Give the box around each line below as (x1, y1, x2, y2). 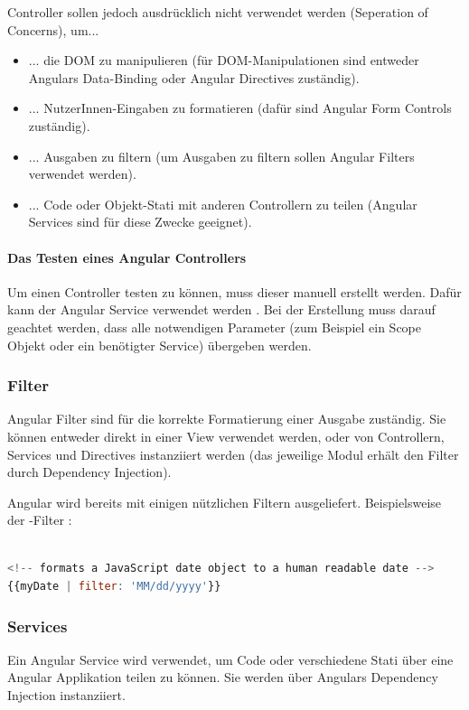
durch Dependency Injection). (7, 462, 172, 481)
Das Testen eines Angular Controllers (7, 248, 247, 266)
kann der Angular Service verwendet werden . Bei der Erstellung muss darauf (7, 300, 436, 319)
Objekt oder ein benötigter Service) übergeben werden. (7, 335, 312, 354)
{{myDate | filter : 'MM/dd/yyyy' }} (7, 580, 221, 593)
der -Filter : (7, 510, 72, 529)
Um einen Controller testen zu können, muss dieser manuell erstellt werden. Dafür (7, 282, 462, 301)
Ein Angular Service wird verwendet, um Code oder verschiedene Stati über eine (7, 649, 454, 668)
